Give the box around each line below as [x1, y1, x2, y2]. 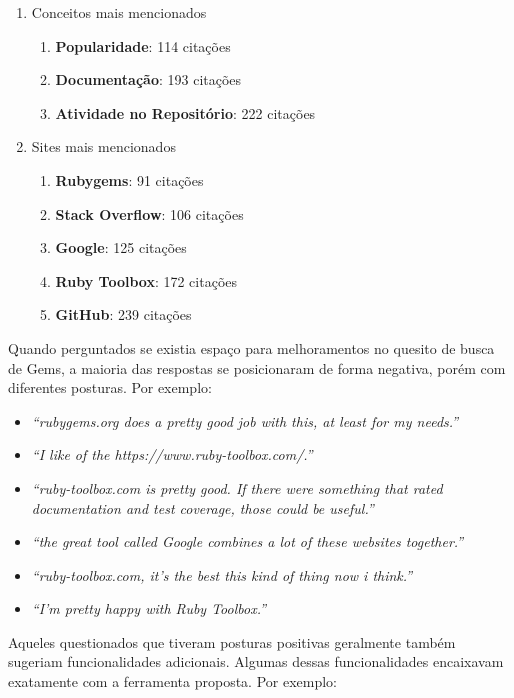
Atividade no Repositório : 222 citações [55, 102, 316, 123]
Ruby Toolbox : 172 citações [55, 270, 238, 291]
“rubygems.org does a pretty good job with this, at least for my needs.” [31, 410, 459, 431]
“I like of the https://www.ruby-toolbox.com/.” [31, 444, 313, 465]
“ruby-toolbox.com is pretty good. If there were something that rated [31, 477, 443, 498]
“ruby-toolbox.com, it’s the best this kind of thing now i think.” [31, 564, 413, 585]
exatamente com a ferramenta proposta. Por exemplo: [8, 671, 338, 692]
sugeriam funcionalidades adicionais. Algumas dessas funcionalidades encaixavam [8, 651, 504, 672]
